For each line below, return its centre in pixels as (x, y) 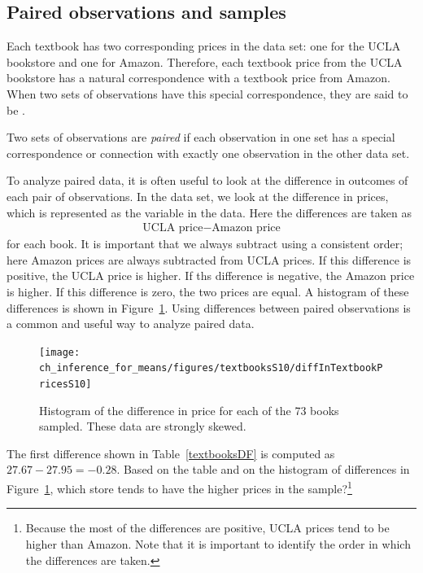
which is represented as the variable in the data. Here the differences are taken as (209, 212)
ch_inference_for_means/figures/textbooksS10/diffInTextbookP (211, 368)
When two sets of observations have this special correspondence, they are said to (207, 93)
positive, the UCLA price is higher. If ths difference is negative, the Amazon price (211, 276)
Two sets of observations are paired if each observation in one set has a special (201, 137)
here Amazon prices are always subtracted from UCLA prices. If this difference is (209, 259)
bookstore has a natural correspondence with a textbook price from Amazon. (198, 78)
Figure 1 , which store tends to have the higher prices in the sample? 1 (179, 487)
